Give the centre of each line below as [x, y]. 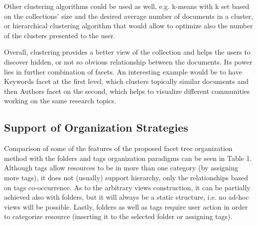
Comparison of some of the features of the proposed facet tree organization [118, 148]
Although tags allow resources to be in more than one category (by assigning [121, 168]
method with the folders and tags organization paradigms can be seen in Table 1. [128, 158]
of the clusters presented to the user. [60, 35]
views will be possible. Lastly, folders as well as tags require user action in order [126, 206]
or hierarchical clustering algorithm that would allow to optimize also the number [128, 26]
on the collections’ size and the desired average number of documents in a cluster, [129, 16]
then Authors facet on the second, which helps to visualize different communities [127, 91]
